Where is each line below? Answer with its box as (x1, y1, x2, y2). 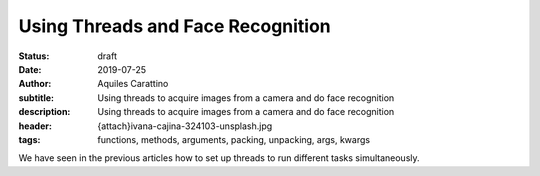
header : (18, 120, 52, 132)
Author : (18, 78, 52, 90)
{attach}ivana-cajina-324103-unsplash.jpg (97, 120, 273, 132)
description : (18, 106, 71, 118)
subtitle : (18, 91, 55, 104)
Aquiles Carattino (97, 78, 169, 90)
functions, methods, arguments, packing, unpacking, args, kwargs (97, 133, 370, 145)
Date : (18, 63, 42, 75)
